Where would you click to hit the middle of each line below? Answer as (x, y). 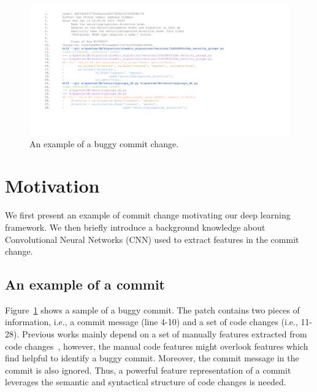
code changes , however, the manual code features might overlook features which (157, 346)
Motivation (52, 186)
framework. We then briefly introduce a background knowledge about (135, 227)
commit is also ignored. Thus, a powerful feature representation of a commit (148, 370)
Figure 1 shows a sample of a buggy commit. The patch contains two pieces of (152, 309)
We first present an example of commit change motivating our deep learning (148, 215)
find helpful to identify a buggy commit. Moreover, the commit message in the (152, 358)
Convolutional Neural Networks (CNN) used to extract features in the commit (152, 239)
